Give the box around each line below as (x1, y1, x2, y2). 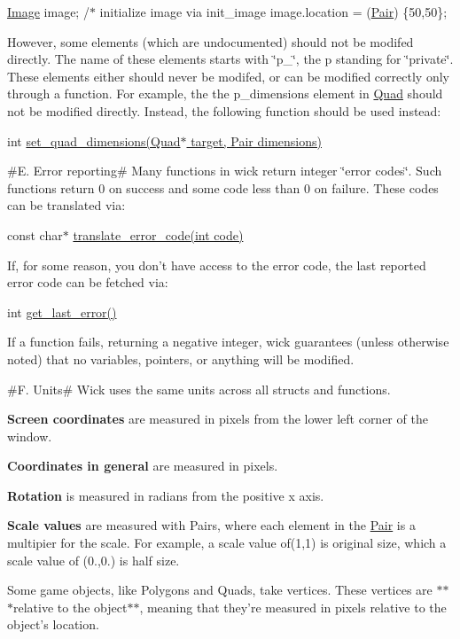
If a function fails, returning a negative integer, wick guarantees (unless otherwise (7, 332, 449, 351)
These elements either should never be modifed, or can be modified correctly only (7, 66, 449, 85)
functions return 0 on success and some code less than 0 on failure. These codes (7, 178, 439, 197)
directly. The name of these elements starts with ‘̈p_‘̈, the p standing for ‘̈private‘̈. (7, 50, 454, 68)
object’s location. (7, 615, 99, 634)
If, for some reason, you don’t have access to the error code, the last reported (7, 255, 426, 274)
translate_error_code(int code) (73, 225, 244, 244)
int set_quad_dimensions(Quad (7, 131, 181, 150)
